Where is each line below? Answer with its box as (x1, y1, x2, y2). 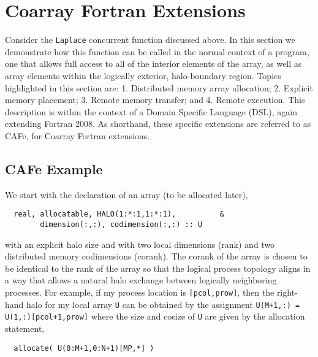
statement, (5, 321, 45, 334)
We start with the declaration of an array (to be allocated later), (5, 188, 248, 201)
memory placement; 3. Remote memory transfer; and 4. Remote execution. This (5, 93, 305, 106)
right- (276, 286, 298, 299)
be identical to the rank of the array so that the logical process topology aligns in (5, 261, 311, 274)
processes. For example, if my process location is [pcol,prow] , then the (5, 286, 274, 299)
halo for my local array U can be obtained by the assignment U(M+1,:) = (26, 297, 300, 310)
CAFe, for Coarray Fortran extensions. (5, 129, 150, 142)
